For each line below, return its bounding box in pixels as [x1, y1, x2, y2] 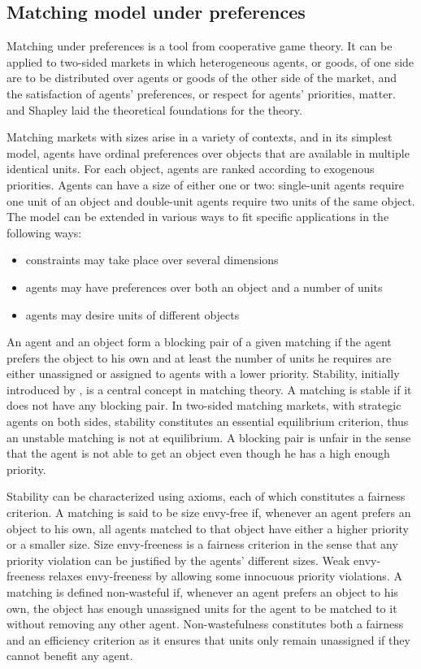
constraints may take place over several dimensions [25, 251, 279, 268]
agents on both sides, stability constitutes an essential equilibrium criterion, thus [7, 413, 409, 430]
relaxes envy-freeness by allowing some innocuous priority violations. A [48, 567, 402, 584]
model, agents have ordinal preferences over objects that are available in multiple [7, 144, 410, 161]
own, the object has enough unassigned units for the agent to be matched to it [7, 599, 397, 616]
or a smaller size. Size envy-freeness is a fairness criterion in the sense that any [7, 536, 398, 553]
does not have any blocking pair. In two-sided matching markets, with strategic [7, 397, 401, 414]
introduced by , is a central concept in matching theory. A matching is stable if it [7, 380, 412, 397]
